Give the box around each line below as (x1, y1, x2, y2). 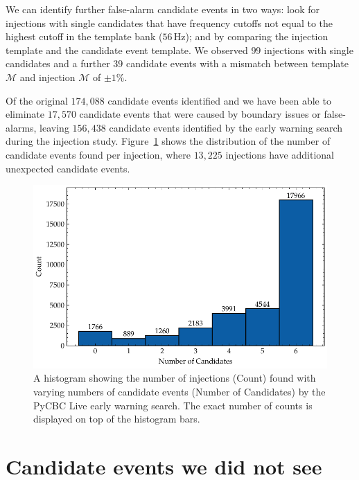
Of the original (6, 93, 68, 107)
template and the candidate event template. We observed (6, 42, 248, 57)
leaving (40, 120, 69, 134)
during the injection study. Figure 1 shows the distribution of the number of (6, 134, 331, 148)
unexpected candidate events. (6, 161, 130, 175)
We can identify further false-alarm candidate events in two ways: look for (6, 2, 320, 16)
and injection (19, 69, 76, 84)
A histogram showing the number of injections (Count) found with (33, 371, 316, 385)
